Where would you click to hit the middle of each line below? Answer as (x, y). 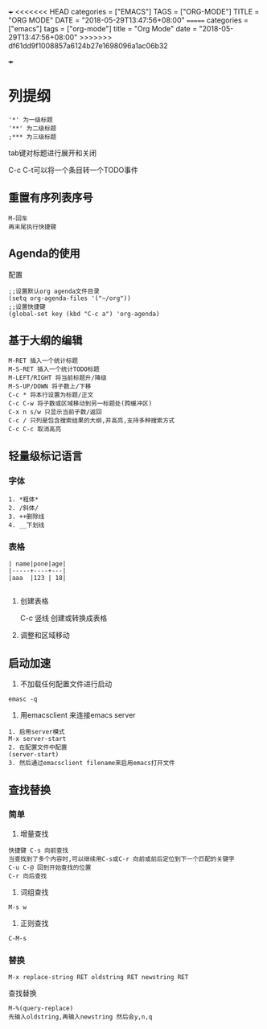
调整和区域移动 (45, 636)
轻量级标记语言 (45, 456)
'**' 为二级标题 (33, 128)
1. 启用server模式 (37, 732)
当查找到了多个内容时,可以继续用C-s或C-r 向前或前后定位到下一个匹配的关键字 (121, 859)
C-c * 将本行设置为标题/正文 (51, 395)
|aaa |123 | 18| (37, 578)
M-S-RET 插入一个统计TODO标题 (54, 369)
